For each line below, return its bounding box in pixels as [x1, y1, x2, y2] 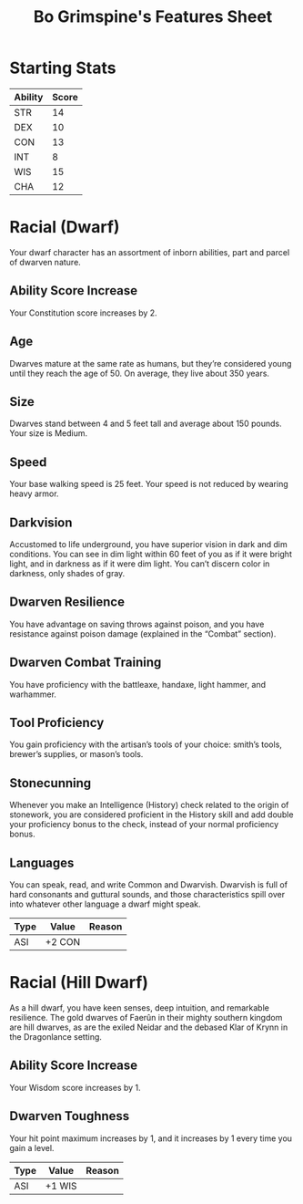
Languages [9, 855, 75, 870]
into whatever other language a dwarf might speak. [9, 898, 202, 909]
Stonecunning [9, 775, 92, 791]
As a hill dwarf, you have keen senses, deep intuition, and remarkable [9, 1002, 270, 1013]
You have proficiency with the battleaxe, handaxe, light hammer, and [9, 679, 267, 690]
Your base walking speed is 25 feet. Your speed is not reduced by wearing [9, 479, 288, 490]
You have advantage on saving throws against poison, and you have [9, 618, 265, 629]
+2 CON [45, 936, 80, 948]
